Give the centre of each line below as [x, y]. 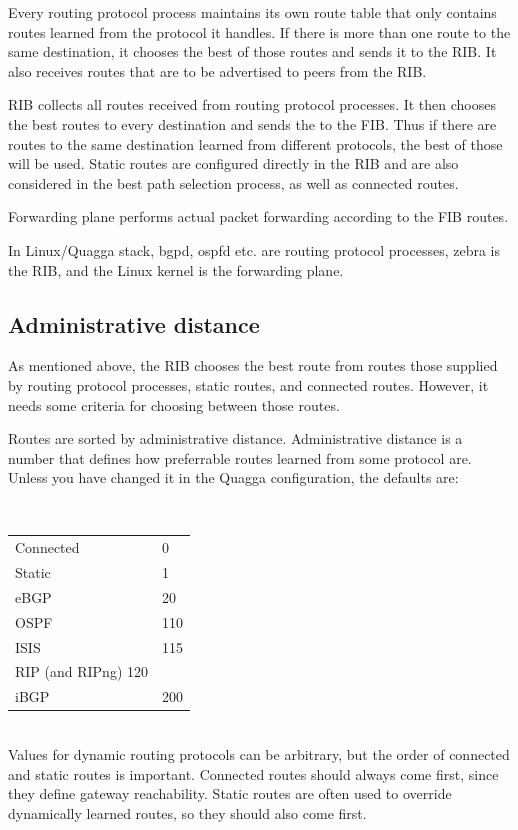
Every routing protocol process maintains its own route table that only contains [252, 12]
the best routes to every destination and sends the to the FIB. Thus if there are [252, 123]
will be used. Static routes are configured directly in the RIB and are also [233, 163]
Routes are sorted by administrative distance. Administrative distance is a [235, 438]
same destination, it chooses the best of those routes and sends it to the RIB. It [252, 51]
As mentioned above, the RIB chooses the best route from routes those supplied [253, 365]
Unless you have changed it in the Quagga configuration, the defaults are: [233, 477]
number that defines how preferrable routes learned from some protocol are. [240, 457]
